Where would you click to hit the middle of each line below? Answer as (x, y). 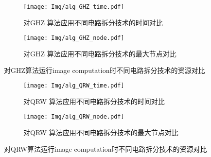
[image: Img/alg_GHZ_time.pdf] (74, 7)
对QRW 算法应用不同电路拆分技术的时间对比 (94, 101)
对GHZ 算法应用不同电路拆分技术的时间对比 (93, 22)
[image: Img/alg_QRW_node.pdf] (74, 117)
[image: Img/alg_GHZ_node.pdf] (74, 38)
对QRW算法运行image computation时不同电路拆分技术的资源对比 (105, 148)
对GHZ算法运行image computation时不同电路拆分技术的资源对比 (105, 70)
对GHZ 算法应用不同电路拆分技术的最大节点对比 (100, 53)
